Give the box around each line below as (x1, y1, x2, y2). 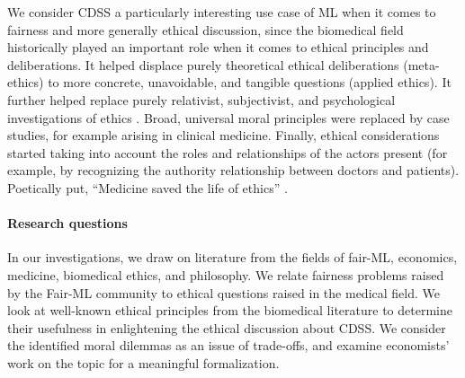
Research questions (7, 214, 128, 233)
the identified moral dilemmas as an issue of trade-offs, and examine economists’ (7, 336, 450, 355)
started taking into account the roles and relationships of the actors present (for (7, 143, 448, 162)
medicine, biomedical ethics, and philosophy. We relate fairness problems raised (7, 265, 444, 284)
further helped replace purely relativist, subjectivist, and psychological (7, 90, 396, 109)
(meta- (403, 55, 440, 74)
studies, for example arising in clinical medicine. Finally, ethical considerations (7, 126, 440, 145)
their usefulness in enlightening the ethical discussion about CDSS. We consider (7, 318, 446, 337)
